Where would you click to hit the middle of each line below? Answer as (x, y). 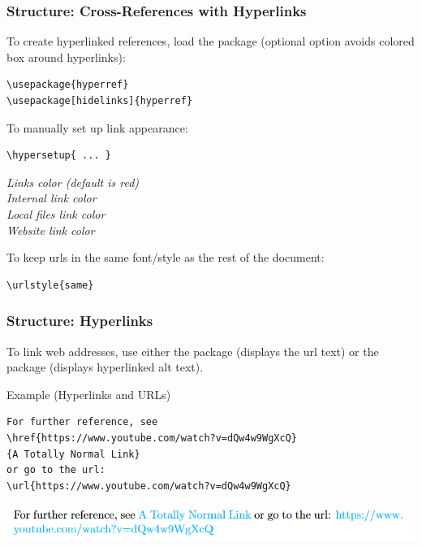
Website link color (51, 230)
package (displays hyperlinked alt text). (105, 367)
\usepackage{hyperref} (68, 85)
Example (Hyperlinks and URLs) (89, 394)
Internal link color (52, 198)
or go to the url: (56, 470)
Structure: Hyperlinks (80, 321)
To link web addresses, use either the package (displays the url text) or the (193, 351)
